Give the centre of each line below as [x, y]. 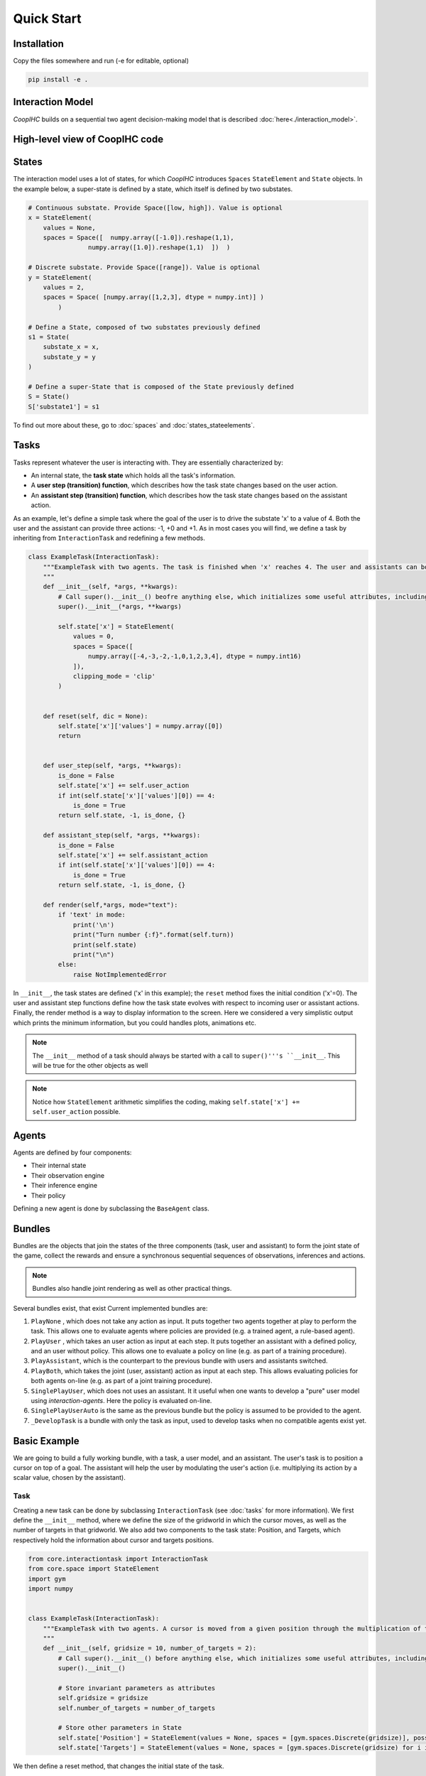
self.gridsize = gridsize [103, 1698]
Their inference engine [64, 1186]
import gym [47, 1579]
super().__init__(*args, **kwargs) [120, 607]
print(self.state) [105, 944]
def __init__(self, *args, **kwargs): [110, 587]
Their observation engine [68, 1175]
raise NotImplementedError [120, 974]
